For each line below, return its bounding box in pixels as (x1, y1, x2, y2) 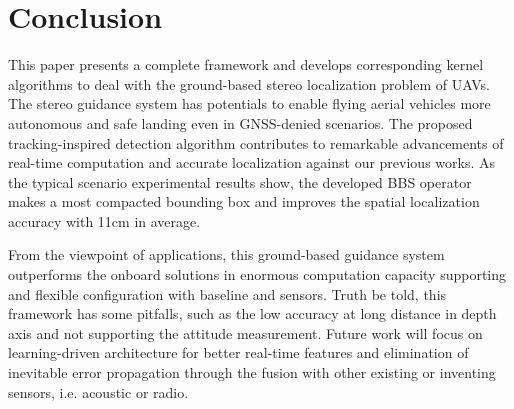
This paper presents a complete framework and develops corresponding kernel (8, 54, 484, 75)
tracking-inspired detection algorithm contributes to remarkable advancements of (8, 132, 504, 153)
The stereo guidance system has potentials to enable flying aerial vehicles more (8, 93, 491, 114)
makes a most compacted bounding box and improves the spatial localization (8, 191, 480, 212)
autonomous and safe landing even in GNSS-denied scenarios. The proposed (8, 112, 473, 133)
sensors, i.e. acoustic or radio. (8, 381, 189, 402)
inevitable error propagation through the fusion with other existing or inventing (8, 362, 496, 383)
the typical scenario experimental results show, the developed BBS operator (8, 171, 472, 192)
